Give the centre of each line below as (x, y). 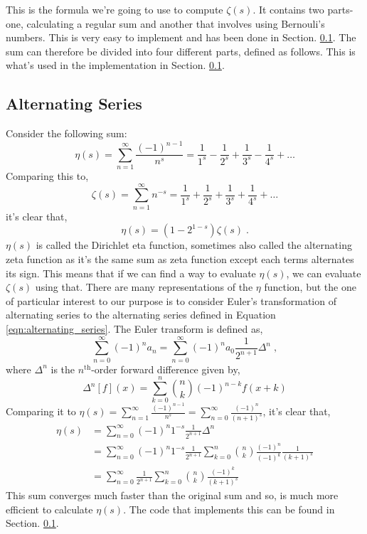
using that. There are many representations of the (144, 287)
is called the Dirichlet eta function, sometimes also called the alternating (194, 245)
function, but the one (310, 287)
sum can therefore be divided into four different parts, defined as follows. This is (181, 51)
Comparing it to (41, 411)
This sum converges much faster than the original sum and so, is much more (172, 495)
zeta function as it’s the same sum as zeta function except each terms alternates (180, 258)
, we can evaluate (324, 273)
